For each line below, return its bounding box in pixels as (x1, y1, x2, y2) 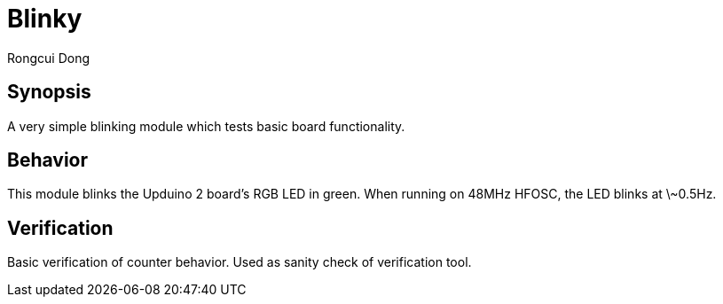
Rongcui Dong (7, 50, 90, 66)
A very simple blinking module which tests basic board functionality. (7, 118, 405, 134)
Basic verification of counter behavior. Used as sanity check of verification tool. (7, 254, 472, 270)
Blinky (7, 4, 83, 34)
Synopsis (7, 81, 91, 104)
